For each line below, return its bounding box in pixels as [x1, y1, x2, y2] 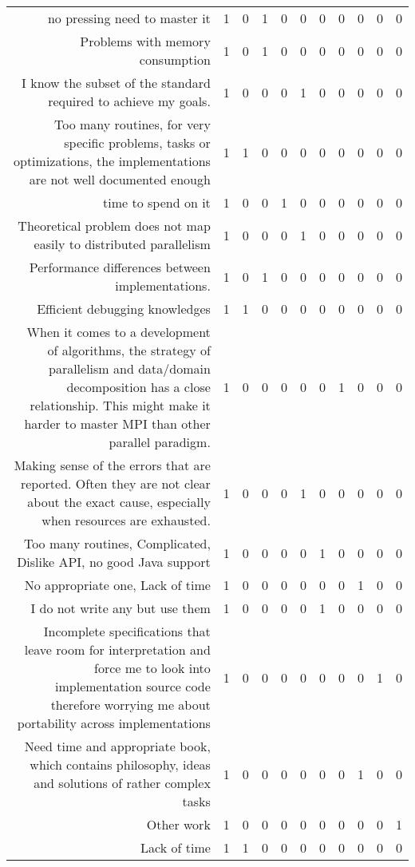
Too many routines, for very [54, 115, 211, 133]
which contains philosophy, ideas [30, 755, 211, 774]
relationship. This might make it [30, 396, 211, 414]
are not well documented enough [29, 170, 211, 188]
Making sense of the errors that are [14, 456, 211, 474]
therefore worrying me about [50, 695, 211, 714]
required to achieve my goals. [48, 92, 211, 110]
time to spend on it [103, 193, 211, 212]
